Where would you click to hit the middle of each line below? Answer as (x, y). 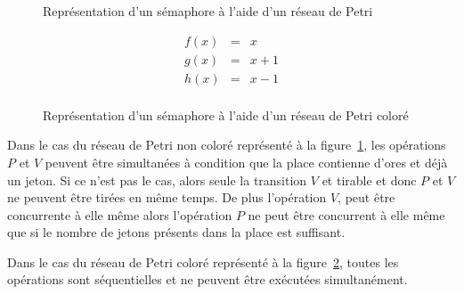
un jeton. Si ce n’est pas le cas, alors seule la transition (157, 180)
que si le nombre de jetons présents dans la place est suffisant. (176, 232)
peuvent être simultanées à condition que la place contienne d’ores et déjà (246, 162)
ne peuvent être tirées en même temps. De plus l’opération (167, 197)
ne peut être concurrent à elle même (346, 214)
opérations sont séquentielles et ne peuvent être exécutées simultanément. (208, 279)
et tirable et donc (369, 180)
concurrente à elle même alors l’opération (120, 214)
